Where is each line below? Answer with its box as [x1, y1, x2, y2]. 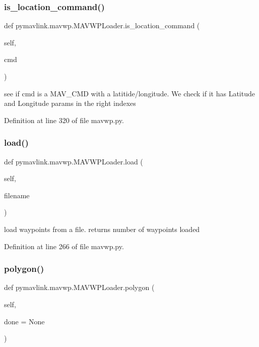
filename [4, 190, 30, 200]
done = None [4, 316, 45, 326]
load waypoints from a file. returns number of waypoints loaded [4, 223, 200, 234]
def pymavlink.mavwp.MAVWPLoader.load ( [4, 156, 143, 166]
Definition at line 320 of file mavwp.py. [4, 114, 124, 125]
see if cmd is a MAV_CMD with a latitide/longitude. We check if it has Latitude [4, 88, 255, 98]
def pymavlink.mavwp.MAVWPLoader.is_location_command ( [4, 20, 200, 31]
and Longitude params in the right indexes [4, 98, 136, 108]
